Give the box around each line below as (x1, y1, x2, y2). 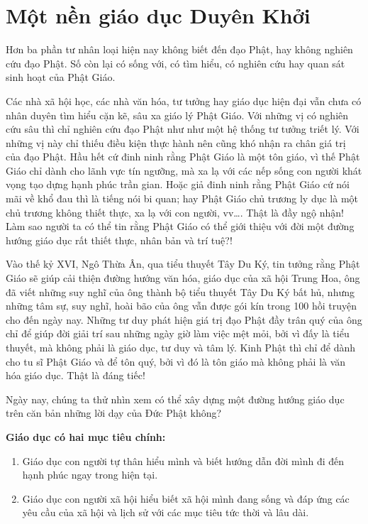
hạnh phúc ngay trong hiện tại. (22, 467, 158, 482)
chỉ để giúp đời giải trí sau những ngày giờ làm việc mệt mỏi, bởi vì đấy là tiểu (6, 326, 350, 341)
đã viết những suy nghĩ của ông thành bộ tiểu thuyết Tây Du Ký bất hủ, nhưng (6, 284, 355, 299)
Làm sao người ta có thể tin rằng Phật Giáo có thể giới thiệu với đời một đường (6, 219, 355, 234)
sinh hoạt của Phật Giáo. (6, 70, 116, 84)
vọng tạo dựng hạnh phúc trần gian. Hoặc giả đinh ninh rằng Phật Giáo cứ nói (6, 177, 350, 192)
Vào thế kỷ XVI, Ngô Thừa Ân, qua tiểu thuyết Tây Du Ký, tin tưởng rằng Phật (6, 256, 360, 271)
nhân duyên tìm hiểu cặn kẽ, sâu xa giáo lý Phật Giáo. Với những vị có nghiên (6, 107, 349, 122)
